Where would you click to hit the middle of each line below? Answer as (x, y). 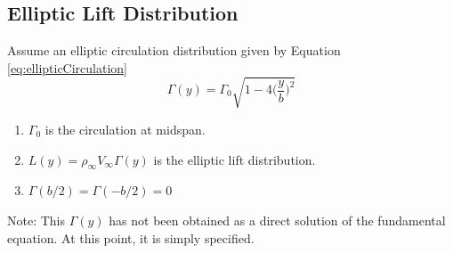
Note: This (36, 220)
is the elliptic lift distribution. (235, 159)
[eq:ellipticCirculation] (68, 67)
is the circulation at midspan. (125, 129)
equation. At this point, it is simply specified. (131, 237)
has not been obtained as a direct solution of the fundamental (277, 220)
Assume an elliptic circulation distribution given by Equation (174, 50)
